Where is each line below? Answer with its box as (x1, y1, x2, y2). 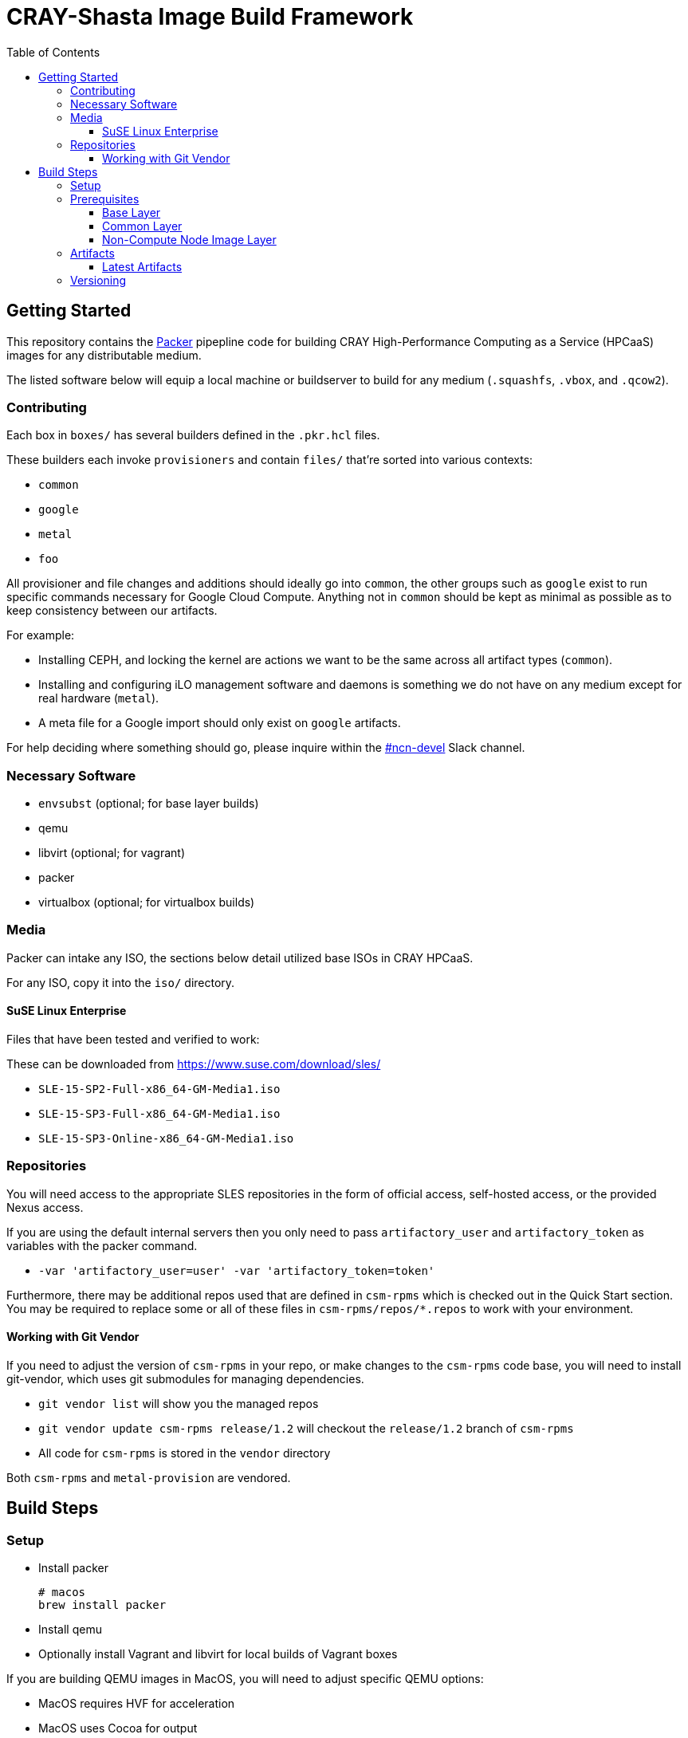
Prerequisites (70, 191, 140, 206)
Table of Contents (6, 45, 100, 59)
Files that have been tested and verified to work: (6, 1032, 260, 1047)
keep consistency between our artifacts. (6, 604, 218, 618)
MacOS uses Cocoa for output (38, 1721, 198, 1736)
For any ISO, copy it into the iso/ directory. (6, 975, 235, 989)
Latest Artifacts (102, 259, 183, 273)
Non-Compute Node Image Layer (102, 232, 277, 246)
